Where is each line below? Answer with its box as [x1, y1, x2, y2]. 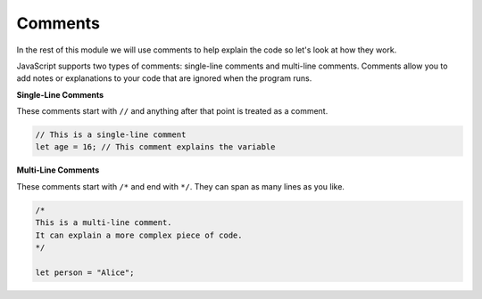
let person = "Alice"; [35, 267, 135, 278]
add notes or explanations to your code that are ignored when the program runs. [16, 73, 312, 84]
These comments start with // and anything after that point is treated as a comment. [16, 106, 328, 117]
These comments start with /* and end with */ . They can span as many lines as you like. [16, 181, 345, 191]
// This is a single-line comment [35, 130, 187, 140]
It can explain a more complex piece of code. [35, 230, 243, 240]
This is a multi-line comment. [35, 218, 173, 228]
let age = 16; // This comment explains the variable [35, 142, 276, 152]
